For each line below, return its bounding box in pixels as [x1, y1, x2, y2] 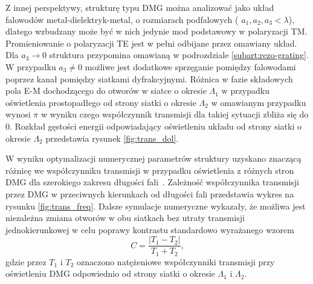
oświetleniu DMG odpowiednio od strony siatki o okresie [5, 267, 215, 280]
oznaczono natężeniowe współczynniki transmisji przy [76, 255, 275, 268]
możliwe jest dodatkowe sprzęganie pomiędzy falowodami [85, 60, 296, 73]
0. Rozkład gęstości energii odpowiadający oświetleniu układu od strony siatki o [5, 119, 302, 132]
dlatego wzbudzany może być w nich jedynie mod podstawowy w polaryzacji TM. [5, 25, 308, 38]
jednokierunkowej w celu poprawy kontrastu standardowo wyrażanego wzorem [5, 223, 294, 236]
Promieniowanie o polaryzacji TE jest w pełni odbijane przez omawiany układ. [5, 36, 297, 49]
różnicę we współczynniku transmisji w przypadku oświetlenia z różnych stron [5, 163, 294, 176]
